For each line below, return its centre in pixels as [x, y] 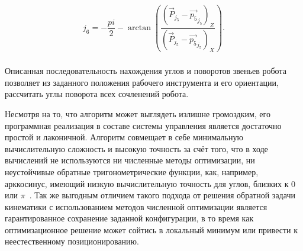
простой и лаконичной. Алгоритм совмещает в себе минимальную [124, 137]
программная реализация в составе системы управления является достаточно [143, 125]
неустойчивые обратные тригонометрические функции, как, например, [132, 171]
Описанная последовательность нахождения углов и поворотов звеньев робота [146, 71]
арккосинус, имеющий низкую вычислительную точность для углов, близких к [147, 183]
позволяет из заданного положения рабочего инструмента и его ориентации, [142, 82]
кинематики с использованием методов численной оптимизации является [136, 206]
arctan [139, 28]
